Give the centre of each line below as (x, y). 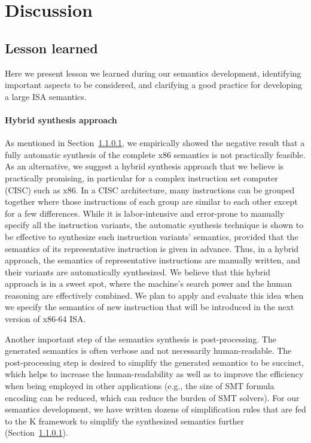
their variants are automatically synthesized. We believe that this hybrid (138, 271)
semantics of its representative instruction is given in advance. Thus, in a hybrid (152, 248)
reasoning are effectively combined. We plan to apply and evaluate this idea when (154, 295)
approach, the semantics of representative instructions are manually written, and (153, 260)
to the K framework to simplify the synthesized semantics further (124, 421)
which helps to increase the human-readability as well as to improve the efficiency (154, 374)
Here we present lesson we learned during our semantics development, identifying (153, 73)
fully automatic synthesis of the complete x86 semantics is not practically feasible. (155, 154)
